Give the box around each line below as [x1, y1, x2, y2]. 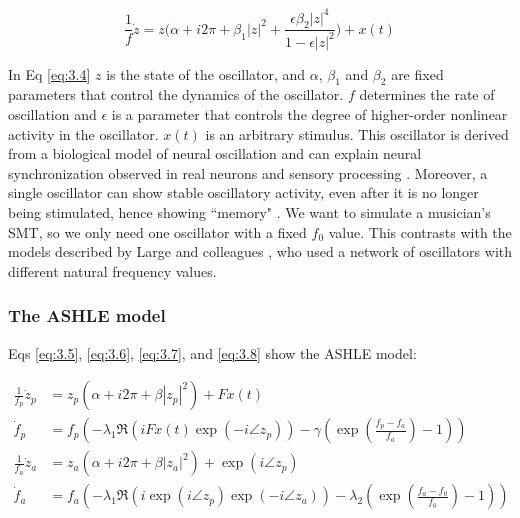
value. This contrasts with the [328, 221, 512, 242]
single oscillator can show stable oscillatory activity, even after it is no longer [8, 182, 479, 203]
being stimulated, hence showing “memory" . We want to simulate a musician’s [8, 202, 491, 223]
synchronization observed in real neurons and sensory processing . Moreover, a [8, 162, 488, 183]
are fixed [391, 63, 444, 84]
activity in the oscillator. [8, 123, 159, 144]
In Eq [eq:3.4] [8, 63, 91, 84]
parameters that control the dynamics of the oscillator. [8, 84, 344, 105]
